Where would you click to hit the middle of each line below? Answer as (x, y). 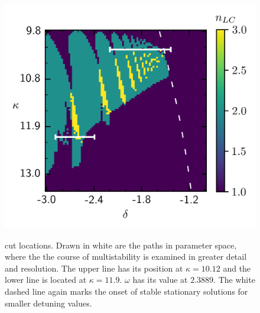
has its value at (160, 280)
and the (237, 268)
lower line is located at (46, 280)
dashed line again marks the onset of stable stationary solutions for (126, 291)
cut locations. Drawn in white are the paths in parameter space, (121, 245)
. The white (234, 280)
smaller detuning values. (48, 303)
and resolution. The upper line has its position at (94, 268)
